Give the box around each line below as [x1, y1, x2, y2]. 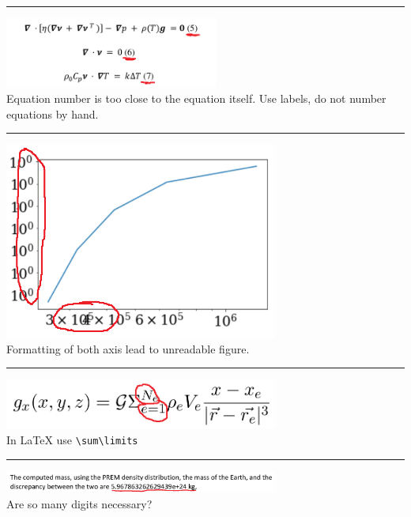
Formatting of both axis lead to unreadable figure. [6, 340, 250, 357]
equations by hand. [6, 105, 99, 122]
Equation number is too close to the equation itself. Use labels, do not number [6, 90, 386, 107]
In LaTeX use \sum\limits [6, 431, 138, 447]
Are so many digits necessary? [6, 495, 153, 511]
